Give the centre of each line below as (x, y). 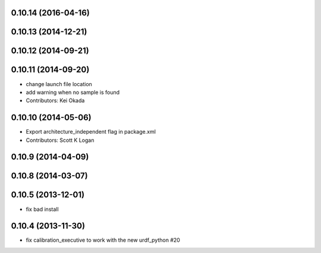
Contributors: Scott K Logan (60, 140)
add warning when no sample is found (73, 92)
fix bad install (42, 209)
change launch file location (59, 84)
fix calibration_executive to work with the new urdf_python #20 (103, 240)
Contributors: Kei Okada (55, 100)
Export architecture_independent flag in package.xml (91, 132)
